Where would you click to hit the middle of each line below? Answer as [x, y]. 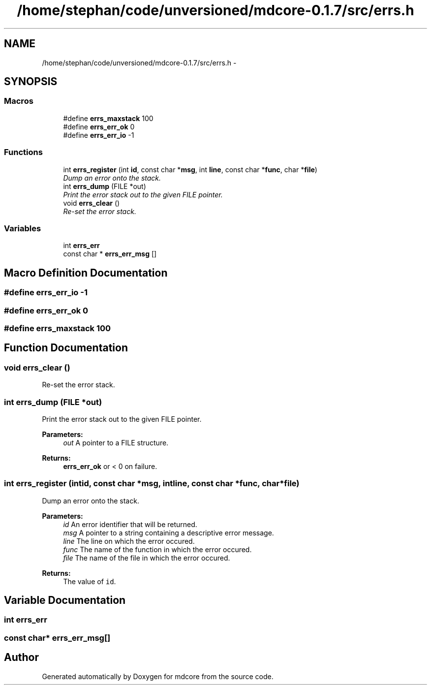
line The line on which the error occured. [129, 541]
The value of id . [90, 581]
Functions [23, 152]
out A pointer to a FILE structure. [116, 442]
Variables [23, 228]
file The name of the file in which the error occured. [147, 558]
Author [21, 658]
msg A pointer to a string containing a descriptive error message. [169, 532]
